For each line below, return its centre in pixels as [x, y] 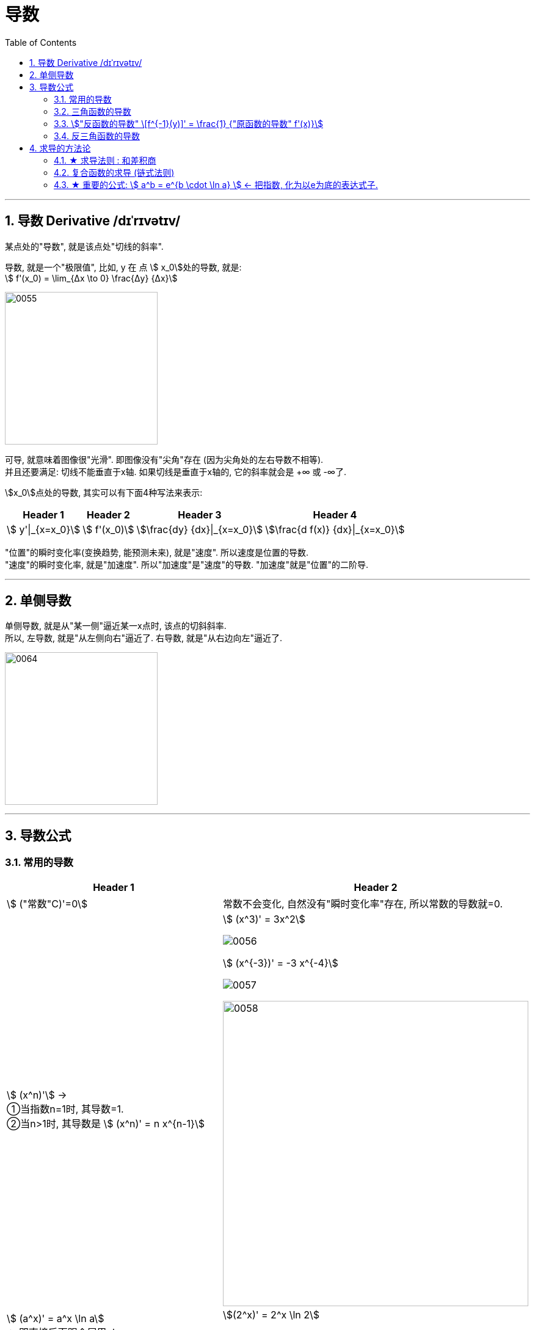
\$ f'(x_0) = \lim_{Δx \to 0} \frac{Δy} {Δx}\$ [91, 278]
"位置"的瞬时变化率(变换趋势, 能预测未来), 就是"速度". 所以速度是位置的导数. [157, 552]
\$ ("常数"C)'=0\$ [47, 903]
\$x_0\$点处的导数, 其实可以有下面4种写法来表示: [104, 492]
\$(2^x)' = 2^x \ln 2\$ [271, 1314]
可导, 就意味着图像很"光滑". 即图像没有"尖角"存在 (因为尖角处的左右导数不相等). [164, 459]
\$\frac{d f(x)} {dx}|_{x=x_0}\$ [335, 529]
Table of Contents [41, 42]
